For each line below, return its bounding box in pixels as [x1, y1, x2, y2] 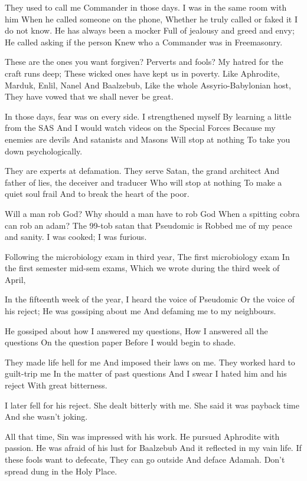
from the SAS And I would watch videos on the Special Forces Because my [5, 121, 276, 134]
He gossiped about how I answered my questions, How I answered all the [5, 324, 268, 337]
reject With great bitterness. [5, 379, 107, 391]
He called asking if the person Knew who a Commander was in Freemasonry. [5, 35, 283, 48]
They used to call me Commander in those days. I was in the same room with [5, 1, 287, 13]
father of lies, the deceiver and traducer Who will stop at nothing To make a [5, 176, 282, 188]
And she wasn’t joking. [5, 410, 88, 423]
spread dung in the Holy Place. [5, 464, 117, 477]
